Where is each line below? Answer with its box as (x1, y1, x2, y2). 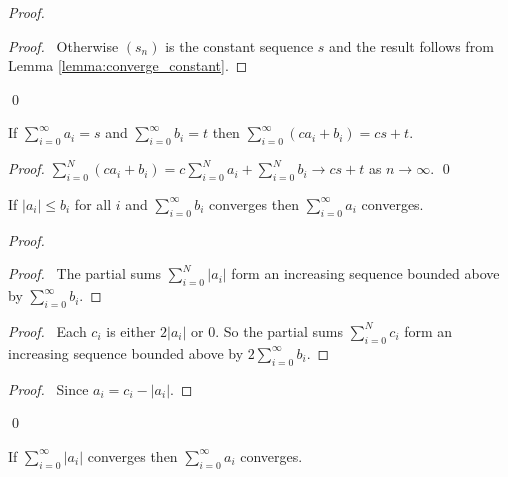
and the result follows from (329, 35, 494, 56)
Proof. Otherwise (8, 35, 119, 56)
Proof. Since (8, 378, 89, 399)
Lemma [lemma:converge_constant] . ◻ (8, 55, 248, 76)
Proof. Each (8, 320, 87, 341)
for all (74, 193, 112, 214)
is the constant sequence (165, 35, 314, 56)
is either (106, 320, 156, 341)
